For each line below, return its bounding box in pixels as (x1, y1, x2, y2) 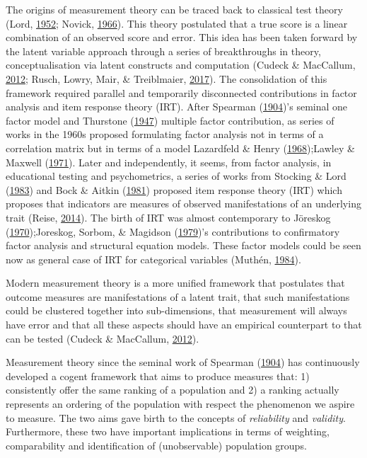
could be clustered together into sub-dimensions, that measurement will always (6, 303, 347, 318)
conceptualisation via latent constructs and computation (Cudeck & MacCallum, (6, 57, 356, 72)
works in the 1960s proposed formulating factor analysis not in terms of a (6, 127, 324, 142)
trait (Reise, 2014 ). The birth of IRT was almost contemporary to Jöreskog (6, 210, 331, 224)
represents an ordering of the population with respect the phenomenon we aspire (6, 396, 355, 411)
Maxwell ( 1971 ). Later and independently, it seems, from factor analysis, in (6, 154, 332, 169)
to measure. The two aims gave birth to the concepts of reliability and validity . (6, 410, 346, 425)
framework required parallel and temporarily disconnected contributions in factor (6, 85, 357, 100)
